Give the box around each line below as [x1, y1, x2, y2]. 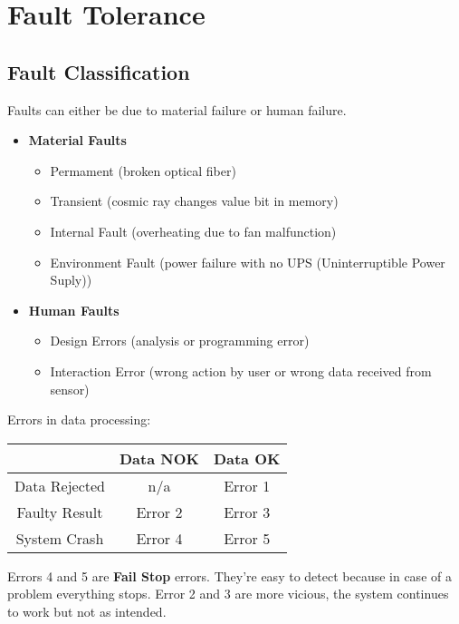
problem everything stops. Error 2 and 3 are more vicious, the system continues [7, 584, 449, 603]
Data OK [213, 447, 281, 469]
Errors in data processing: [7, 410, 151, 429]
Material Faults [28, 131, 127, 150]
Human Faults [28, 300, 120, 319]
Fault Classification [7, 57, 190, 85]
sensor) [50, 379, 90, 398]
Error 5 [224, 527, 271, 549]
